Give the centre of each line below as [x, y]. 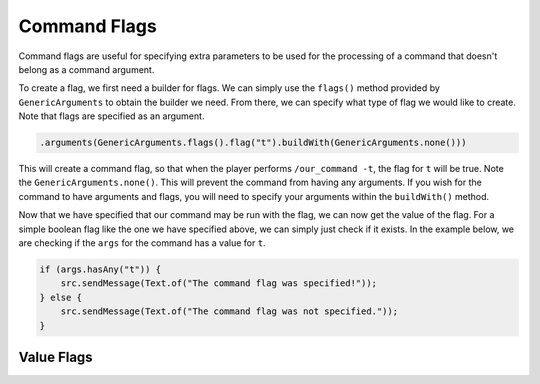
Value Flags [56, 356]
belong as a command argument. [86, 69]
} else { [61, 297]
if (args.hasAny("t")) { [100, 269]
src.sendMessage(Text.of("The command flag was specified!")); [219, 283]
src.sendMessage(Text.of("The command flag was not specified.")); [229, 311]
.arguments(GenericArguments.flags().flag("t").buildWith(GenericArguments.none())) [253, 143]
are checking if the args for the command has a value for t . [142, 243]
